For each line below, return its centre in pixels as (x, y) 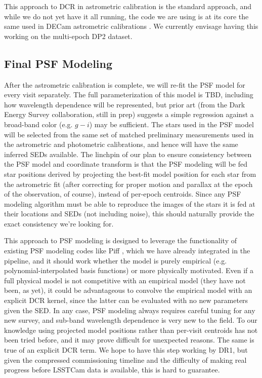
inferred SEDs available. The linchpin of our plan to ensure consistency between (128, 154)
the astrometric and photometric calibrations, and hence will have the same (121, 144)
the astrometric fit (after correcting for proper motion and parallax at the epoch (128, 184)
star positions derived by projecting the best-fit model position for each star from (130, 174)
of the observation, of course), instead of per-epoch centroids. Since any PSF (123, 194)
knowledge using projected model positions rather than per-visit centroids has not (131, 330)
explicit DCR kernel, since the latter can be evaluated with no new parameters (126, 300)
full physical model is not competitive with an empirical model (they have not (125, 280)
